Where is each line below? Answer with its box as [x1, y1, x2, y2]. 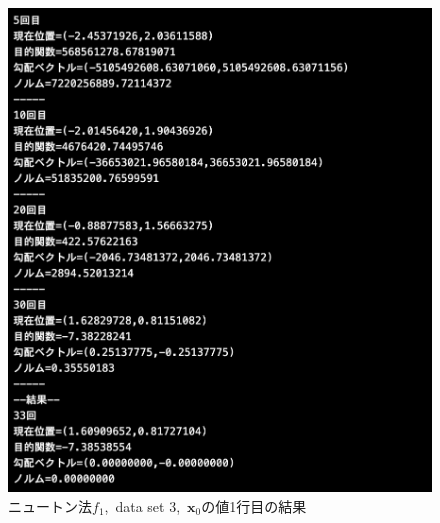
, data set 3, [104, 495, 181, 516]
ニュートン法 [8, 495, 92, 516]
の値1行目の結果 [201, 495, 307, 516]
